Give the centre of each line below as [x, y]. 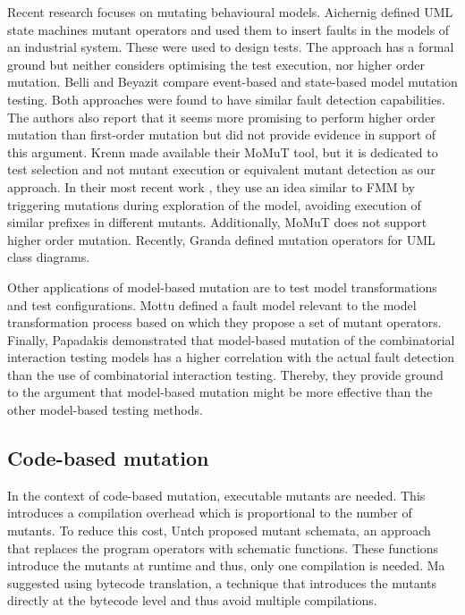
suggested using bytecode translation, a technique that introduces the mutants [222, 582]
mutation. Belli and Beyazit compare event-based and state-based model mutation [232, 82]
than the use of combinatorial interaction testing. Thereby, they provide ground [225, 374]
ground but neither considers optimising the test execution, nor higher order [216, 64]
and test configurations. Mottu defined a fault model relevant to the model [212, 304]
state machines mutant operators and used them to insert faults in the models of [228, 29]
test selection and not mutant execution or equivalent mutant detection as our [221, 169]
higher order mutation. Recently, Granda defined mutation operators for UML [221, 239]
